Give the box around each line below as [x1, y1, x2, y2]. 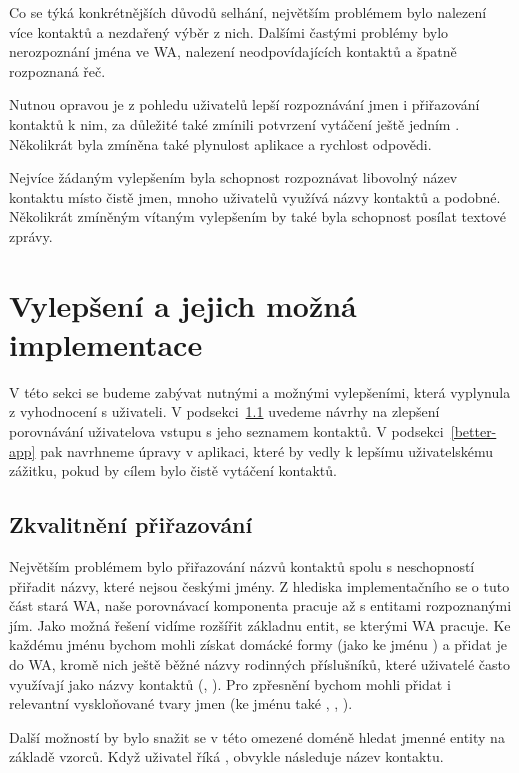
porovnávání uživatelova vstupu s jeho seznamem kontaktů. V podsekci [9, 421, 444, 442]
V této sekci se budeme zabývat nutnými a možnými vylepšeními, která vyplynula [9, 381, 511, 402]
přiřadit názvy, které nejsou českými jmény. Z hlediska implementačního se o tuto [9, 575, 510, 596]
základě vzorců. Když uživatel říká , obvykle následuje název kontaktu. [9, 746, 444, 767]
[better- [450, 421, 497, 442]
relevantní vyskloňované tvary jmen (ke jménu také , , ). [9, 693, 353, 714]
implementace [9, 323, 203, 364]
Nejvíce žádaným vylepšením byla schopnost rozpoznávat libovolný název [9, 167, 458, 188]
